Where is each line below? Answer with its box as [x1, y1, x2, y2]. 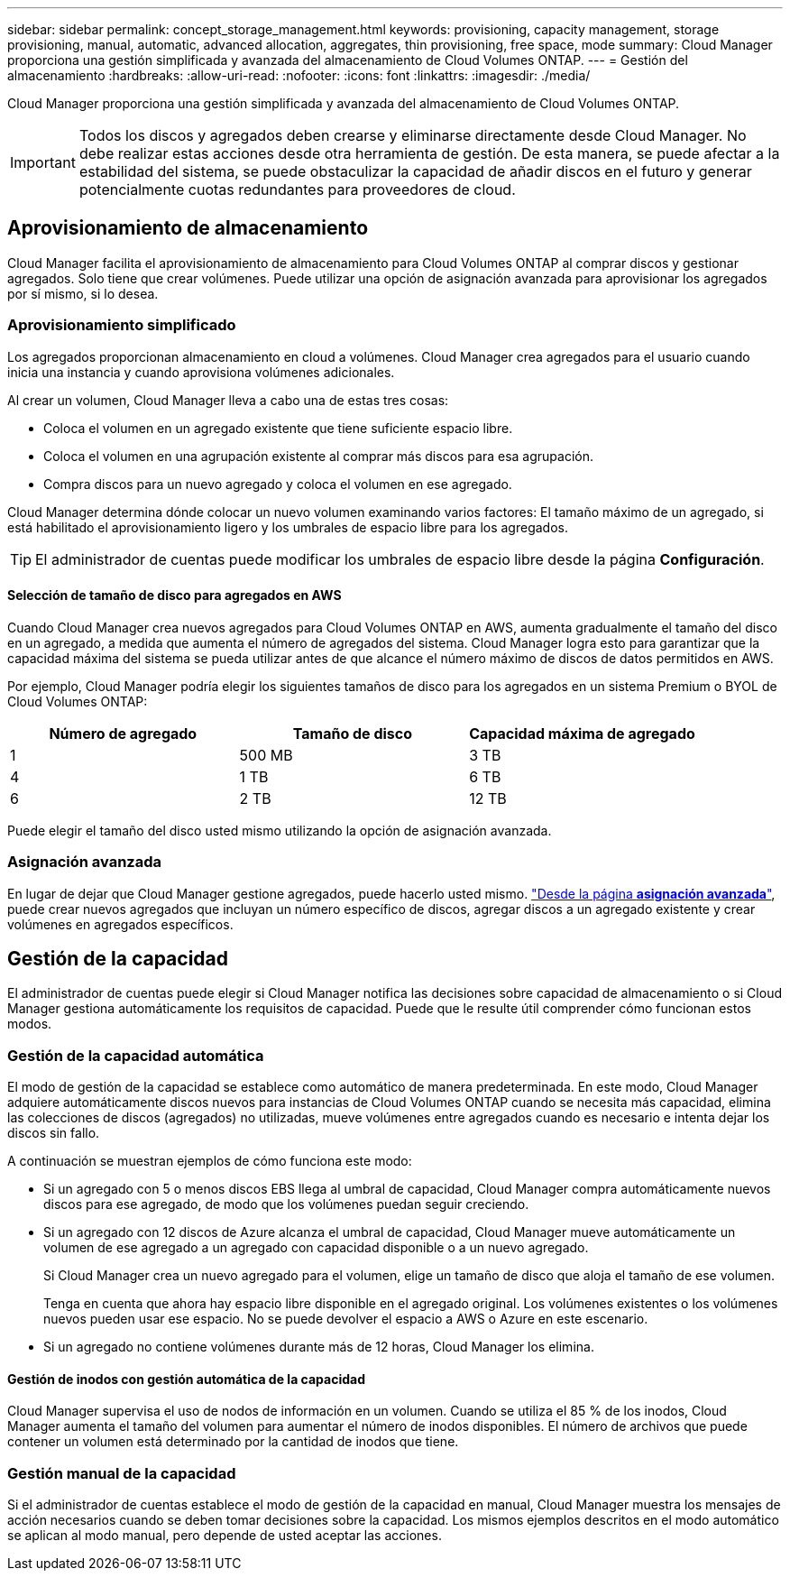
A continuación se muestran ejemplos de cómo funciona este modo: [7, 1153, 412, 1169]
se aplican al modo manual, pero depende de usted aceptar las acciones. [7, 1527, 442, 1544]
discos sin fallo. [7, 1125, 100, 1141]
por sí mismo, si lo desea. [7, 285, 159, 301]
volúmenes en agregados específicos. [7, 916, 234, 932]
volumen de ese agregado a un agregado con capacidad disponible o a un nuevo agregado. [43, 1240, 589, 1256]
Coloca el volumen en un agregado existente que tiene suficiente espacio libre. [43, 420, 513, 436]
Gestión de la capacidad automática [7, 1046, 264, 1065]
